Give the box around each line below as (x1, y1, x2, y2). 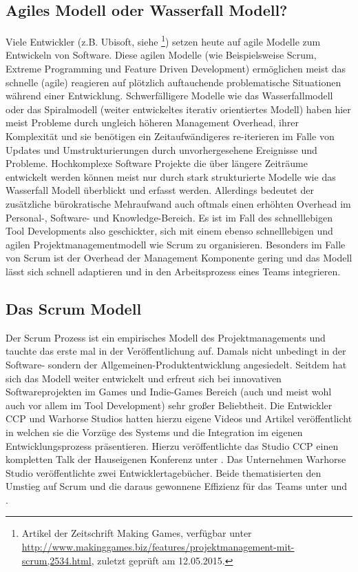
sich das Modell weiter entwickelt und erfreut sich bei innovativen (6, 371, 282, 385)
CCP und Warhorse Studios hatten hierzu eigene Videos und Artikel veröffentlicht (6, 411, 352, 426)
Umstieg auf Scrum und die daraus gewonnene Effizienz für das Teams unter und (6, 479, 348, 493)
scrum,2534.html (21, 553, 92, 567)
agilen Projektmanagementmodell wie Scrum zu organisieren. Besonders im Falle (6, 237, 346, 251)
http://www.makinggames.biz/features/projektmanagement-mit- (21, 540, 295, 554)
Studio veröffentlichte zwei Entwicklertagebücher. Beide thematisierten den (6, 465, 322, 480)
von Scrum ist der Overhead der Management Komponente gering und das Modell (6, 250, 352, 265)
